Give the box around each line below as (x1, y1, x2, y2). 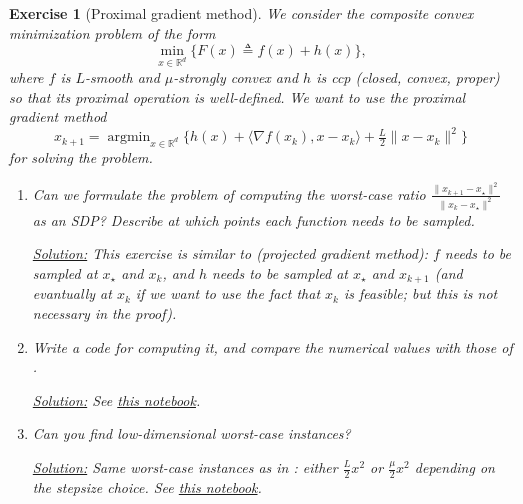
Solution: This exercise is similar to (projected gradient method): (32, 243, 428, 264)
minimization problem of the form (9, 22, 216, 43)
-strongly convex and (173, 66, 299, 87)
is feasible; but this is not (344, 283, 498, 304)
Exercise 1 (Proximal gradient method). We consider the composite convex (9, 3, 474, 23)
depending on (414, 457, 495, 477)
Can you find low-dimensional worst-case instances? (32, 423, 351, 444)
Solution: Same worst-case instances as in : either (32, 457, 338, 477)
